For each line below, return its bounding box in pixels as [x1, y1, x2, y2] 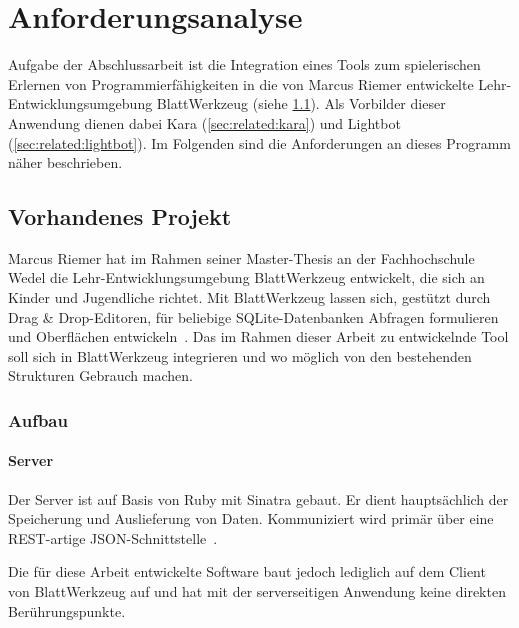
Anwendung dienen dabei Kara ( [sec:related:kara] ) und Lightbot [8, 112, 401, 133]
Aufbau [8, 407, 68, 432]
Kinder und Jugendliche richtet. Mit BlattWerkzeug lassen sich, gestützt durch [8, 287, 491, 308]
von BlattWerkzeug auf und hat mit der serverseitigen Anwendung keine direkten [8, 581, 506, 602]
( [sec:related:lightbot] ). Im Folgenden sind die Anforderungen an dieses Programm [8, 132, 512, 153]
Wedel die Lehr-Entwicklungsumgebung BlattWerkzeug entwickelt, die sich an [8, 267, 485, 288]
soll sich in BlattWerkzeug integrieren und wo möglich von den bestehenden [8, 345, 472, 366]
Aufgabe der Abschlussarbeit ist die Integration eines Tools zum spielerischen [8, 54, 481, 75]
